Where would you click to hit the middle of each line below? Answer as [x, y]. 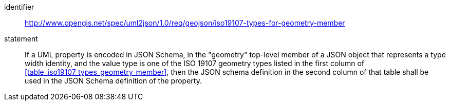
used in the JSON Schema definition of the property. [113, 81]
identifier [19, 7]
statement [21, 39]
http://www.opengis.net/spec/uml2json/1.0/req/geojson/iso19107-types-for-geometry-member [185, 23]
